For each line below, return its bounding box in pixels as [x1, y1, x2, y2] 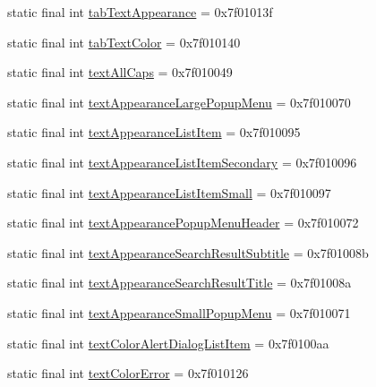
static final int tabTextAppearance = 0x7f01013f [7, 3, 273, 21]
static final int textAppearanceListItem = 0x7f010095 [7, 123, 301, 142]
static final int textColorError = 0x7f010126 [7, 364, 249, 383]
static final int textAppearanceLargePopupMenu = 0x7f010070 [7, 92, 351, 111]
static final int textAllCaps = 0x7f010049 [7, 63, 233, 82]
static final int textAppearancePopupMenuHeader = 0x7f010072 [7, 213, 359, 232]
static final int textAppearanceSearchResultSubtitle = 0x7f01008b [7, 243, 369, 262]
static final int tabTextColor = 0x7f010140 [7, 32, 241, 51]
